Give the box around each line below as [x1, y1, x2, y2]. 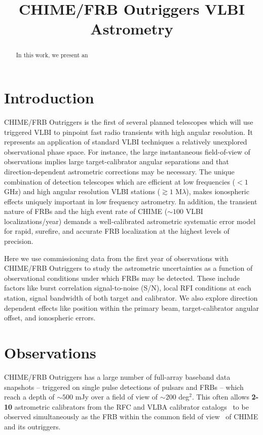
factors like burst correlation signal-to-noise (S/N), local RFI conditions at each [4, 282, 251, 293]
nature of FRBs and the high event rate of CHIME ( [4, 206, 168, 216]
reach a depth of [4, 391, 55, 402]
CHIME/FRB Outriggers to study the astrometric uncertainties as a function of [4, 263, 253, 273]
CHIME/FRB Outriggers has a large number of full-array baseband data [4, 371, 231, 382]
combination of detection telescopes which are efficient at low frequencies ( [4, 176, 236, 187]
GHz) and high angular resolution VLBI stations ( [4, 186, 161, 197]
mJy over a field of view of [75, 391, 158, 402]
